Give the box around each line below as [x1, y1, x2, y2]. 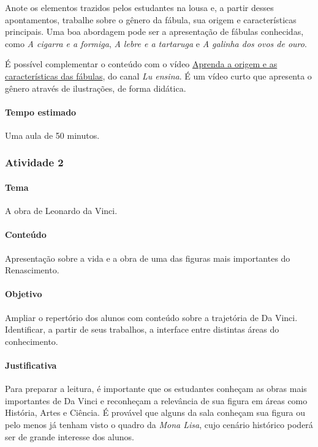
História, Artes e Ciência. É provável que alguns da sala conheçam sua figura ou [5, 406, 305, 419]
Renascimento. [5, 264, 59, 276]
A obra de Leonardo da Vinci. [5, 204, 118, 217]
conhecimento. [5, 334, 58, 347]
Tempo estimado [5, 105, 77, 118]
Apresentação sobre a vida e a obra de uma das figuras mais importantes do [5, 251, 290, 264]
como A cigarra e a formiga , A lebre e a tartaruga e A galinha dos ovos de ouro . [5, 37, 307, 50]
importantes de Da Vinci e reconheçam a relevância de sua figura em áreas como [5, 394, 308, 407]
